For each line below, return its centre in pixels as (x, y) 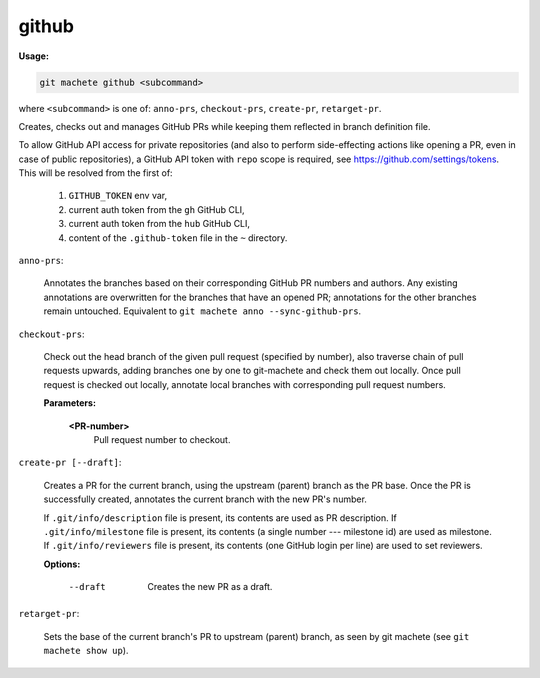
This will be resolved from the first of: (96, 173)
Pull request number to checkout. (162, 439)
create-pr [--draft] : (70, 462)
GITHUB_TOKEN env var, (118, 196)
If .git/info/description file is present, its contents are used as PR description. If (220, 517)
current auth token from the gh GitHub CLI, (156, 209)
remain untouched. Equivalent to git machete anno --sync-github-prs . (202, 311)
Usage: (34, 56)
